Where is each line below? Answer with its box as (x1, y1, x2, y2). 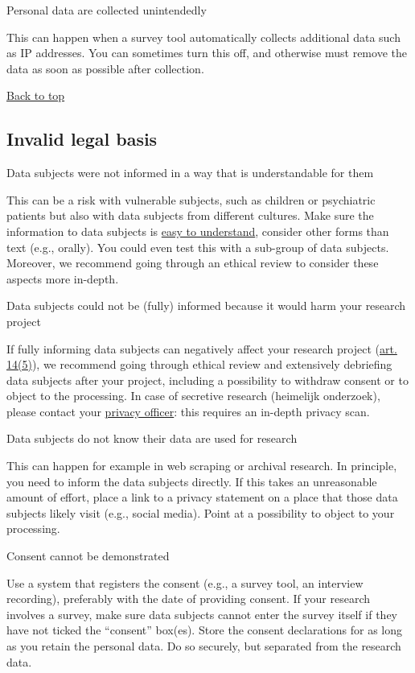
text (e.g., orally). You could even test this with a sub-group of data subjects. (6, 238, 389, 255)
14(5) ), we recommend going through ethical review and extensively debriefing (6, 356, 392, 373)
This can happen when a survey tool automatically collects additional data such (6, 28, 401, 45)
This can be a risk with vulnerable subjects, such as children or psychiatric (6, 191, 376, 208)
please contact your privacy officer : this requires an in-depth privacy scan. (6, 403, 370, 419)
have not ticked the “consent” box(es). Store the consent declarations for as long (6, 621, 403, 638)
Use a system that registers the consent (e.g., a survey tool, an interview (6, 574, 364, 591)
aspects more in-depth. (6, 270, 119, 287)
